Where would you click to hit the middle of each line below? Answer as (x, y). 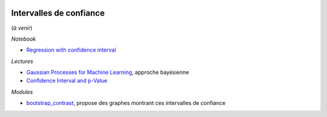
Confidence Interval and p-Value (67, 81)
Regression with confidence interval (71, 50)
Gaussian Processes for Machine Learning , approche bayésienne (108, 72)
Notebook (24, 39)
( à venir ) (22, 28)
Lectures (22, 61)
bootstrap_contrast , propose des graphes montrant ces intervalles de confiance (126, 103)
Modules (22, 92)
